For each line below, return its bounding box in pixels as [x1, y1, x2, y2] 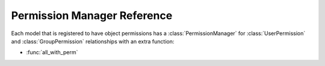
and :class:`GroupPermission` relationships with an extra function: [11, 37, 175, 45]
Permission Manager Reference [11, 9, 173, 22]
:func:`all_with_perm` [26, 49, 78, 56]
